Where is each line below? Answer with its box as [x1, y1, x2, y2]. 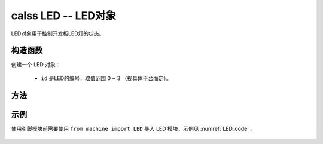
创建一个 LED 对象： [11, 61, 61, 68]
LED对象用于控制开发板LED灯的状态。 [11, 30, 105, 37]
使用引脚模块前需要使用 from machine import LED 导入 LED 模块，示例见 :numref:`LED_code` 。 [11, 125, 256, 132]
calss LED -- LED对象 [11, 9, 117, 22]
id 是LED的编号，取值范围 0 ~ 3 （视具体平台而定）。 [41, 75, 172, 82]
